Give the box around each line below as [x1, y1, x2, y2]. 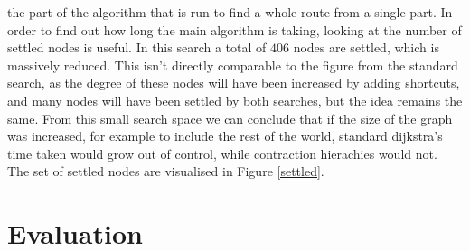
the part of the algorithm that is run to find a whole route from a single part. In [7, 3, 453, 21]
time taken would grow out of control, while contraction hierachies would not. [7, 144, 437, 163]
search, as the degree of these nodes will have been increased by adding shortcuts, [7, 73, 460, 92]
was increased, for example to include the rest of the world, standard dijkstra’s [7, 126, 443, 145]
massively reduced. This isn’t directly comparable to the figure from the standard [7, 55, 458, 74]
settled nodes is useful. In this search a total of [7, 38, 267, 57]
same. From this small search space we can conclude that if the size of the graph [7, 108, 453, 127]
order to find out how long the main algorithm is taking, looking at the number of [7, 20, 462, 39]
